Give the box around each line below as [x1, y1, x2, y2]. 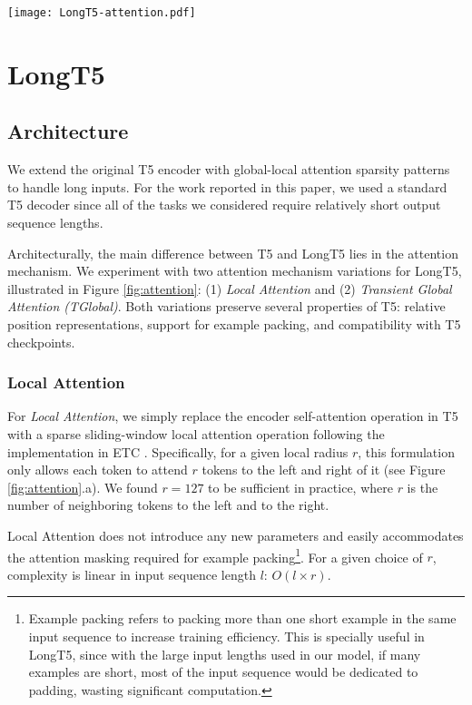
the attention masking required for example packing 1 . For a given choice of [7, 544, 423, 566]
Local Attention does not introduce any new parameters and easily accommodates [7, 525, 464, 544]
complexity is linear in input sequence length [7, 564, 256, 583]
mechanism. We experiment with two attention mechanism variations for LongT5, [7, 261, 462, 280]
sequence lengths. [7, 213, 103, 232]
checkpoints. [7, 332, 75, 351]
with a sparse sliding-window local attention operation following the [7, 424, 385, 443]
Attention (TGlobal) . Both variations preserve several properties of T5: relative [7, 297, 446, 316]
